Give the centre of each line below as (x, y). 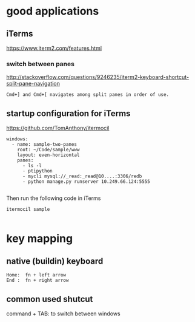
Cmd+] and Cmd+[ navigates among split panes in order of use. (88, 95)
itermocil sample (28, 210)
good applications (53, 11)
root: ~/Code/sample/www (48, 150)
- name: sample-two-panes (45, 145)
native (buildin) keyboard (55, 261)
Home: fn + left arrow (36, 275)
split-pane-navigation (33, 84)
